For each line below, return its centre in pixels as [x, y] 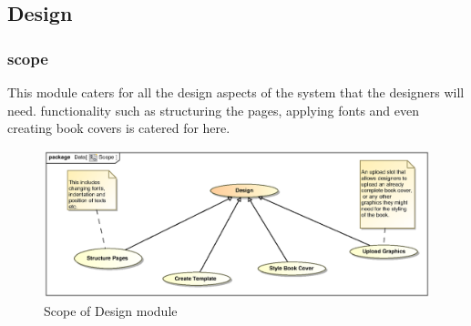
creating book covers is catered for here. [119, 128]
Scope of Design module [111, 310]
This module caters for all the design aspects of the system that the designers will [236, 92]
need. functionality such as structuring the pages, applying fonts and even [214, 110]
